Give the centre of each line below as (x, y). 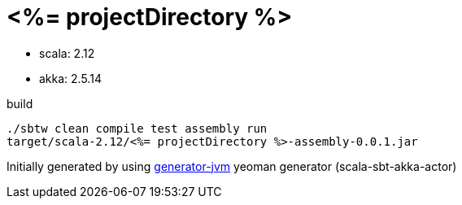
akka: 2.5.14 (70, 78)
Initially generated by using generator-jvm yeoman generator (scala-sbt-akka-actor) (232, 166)
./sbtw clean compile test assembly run (137, 128)
